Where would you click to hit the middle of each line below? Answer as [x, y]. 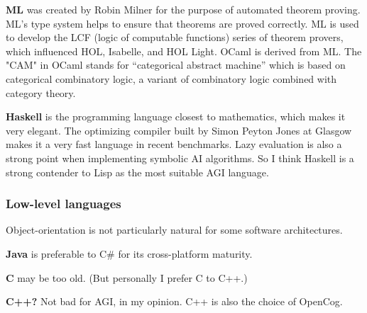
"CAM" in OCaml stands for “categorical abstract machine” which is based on [176, 65]
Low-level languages [64, 204]
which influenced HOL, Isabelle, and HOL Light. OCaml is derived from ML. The [184, 51]
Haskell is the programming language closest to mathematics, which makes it [176, 116]
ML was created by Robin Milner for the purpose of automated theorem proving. [183, 9]
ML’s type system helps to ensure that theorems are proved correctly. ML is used [182, 23]
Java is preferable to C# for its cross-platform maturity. [129, 253]
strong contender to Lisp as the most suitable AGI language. [137, 172]
